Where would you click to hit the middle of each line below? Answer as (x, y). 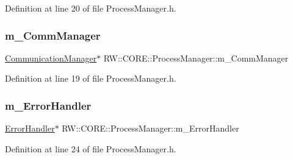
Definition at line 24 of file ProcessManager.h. (91, 148)
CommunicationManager (51, 58)
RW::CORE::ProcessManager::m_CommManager (196, 58)
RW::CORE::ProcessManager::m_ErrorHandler (150, 128)
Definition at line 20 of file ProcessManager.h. (91, 8)
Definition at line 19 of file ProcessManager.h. (91, 78)
